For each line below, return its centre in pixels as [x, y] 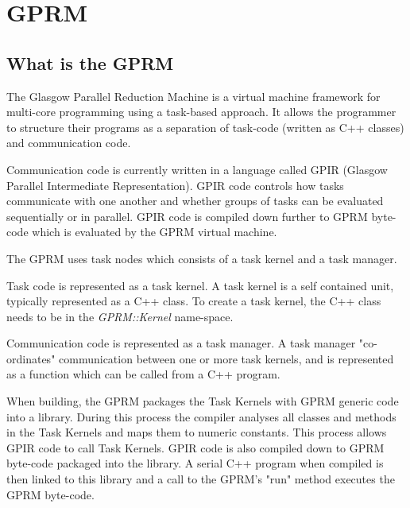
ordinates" [31, 358]
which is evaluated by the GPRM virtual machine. [155, 232]
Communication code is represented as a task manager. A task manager [181, 343]
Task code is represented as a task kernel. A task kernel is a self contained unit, [200, 285]
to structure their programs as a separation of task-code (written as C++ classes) [205, 127]
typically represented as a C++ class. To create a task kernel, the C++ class [194, 301]
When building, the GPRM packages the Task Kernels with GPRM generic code [203, 401]
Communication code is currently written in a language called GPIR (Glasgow [197, 169]
